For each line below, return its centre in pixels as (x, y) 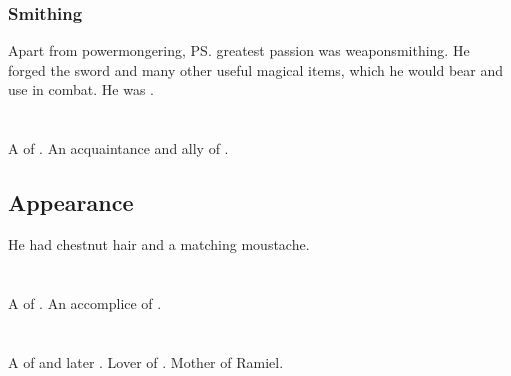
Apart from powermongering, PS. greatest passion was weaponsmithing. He (239, 50)
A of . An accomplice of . (85, 302)
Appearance (71, 202)
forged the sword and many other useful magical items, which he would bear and (256, 69)
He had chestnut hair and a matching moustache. (159, 243)
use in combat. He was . (81, 89)
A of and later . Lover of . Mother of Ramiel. (146, 361)
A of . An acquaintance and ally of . (118, 148)
